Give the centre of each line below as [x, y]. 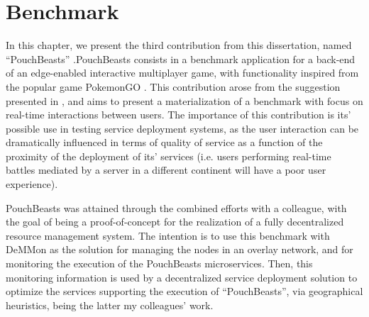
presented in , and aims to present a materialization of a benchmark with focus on [184, 100]
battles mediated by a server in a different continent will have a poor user [166, 170]
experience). [32, 184]
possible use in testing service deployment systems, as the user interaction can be [182, 128]
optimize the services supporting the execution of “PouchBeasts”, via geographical [184, 291]
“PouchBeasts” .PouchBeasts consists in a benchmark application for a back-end [181, 59]
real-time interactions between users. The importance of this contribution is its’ [178, 115]
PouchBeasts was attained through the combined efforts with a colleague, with [176, 207]
